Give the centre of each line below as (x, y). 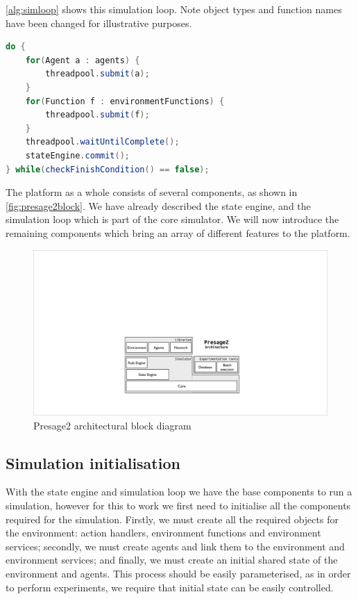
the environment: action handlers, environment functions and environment (163, 533)
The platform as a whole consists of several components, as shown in (152, 192)
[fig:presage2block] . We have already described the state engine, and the (158, 205)
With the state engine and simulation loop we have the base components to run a (179, 492)
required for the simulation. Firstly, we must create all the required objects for (172, 519)
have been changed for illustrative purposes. (99, 23)
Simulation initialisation (93, 462)
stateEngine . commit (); (77, 155)
